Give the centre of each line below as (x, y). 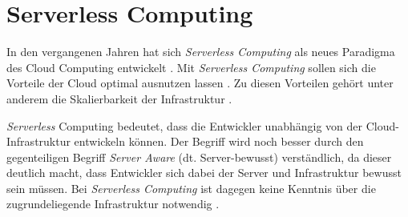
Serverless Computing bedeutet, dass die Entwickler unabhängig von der (184, 125)
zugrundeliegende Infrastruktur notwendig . (113, 204)
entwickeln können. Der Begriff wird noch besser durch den (219, 141)
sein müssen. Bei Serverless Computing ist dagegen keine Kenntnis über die (191, 188)
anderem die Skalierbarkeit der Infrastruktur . (119, 98)
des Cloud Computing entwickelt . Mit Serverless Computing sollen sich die (191, 67)
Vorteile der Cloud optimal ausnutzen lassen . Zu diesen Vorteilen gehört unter (200, 83)
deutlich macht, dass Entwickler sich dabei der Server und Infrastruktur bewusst (204, 173)
